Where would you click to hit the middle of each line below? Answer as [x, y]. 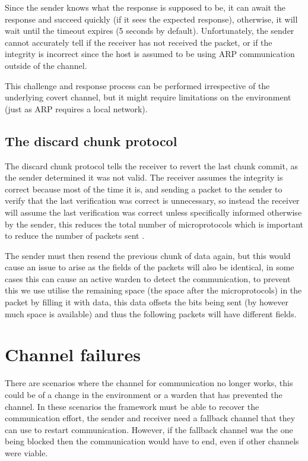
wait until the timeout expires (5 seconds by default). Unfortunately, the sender [150, 31]
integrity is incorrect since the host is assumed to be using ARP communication [150, 54]
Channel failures [73, 354]
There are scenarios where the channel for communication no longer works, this [149, 383]
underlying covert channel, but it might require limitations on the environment [148, 97]
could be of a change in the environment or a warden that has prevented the [144, 394]
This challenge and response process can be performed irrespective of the [137, 85]
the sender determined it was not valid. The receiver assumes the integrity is [144, 177]
